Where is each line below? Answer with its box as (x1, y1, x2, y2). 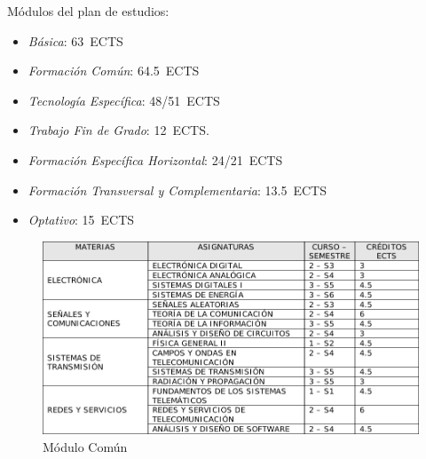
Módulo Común (43, 438, 128, 456)
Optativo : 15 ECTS (28, 210, 135, 229)
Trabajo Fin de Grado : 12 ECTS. (28, 121, 209, 139)
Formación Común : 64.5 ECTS (28, 61, 200, 80)
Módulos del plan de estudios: (7, 2, 170, 20)
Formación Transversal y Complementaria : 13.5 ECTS (28, 180, 327, 199)
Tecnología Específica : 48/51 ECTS (28, 91, 220, 109)
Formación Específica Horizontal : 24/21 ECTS (28, 150, 283, 169)
